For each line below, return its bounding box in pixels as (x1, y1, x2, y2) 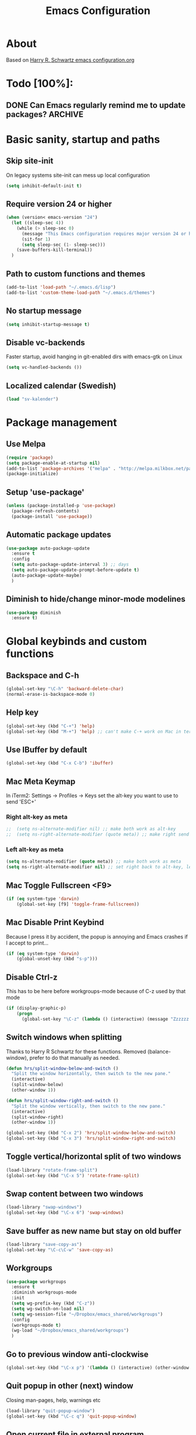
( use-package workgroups (6, 1279, 66, 1285)
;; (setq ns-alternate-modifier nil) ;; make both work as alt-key (6, 826, 176, 832)
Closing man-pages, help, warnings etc (6, 1396, 101, 1403)
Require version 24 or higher (6, 199, 112, 209)
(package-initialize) (6, 471, 59, 477)
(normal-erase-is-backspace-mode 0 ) (6, 692, 95, 698)
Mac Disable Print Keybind (6, 918, 104, 928)
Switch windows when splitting (6, 1032, 123, 1042)
